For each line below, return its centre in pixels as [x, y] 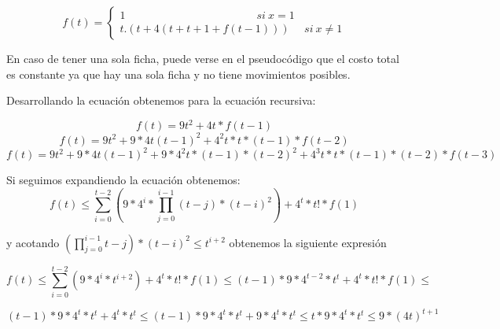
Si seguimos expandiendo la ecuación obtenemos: [123, 180]
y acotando [33, 242]
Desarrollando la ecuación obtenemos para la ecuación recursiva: [161, 100]
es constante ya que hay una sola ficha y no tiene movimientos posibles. [178, 74]
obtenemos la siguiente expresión [308, 242]
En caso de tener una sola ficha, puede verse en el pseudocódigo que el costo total [203, 58]
